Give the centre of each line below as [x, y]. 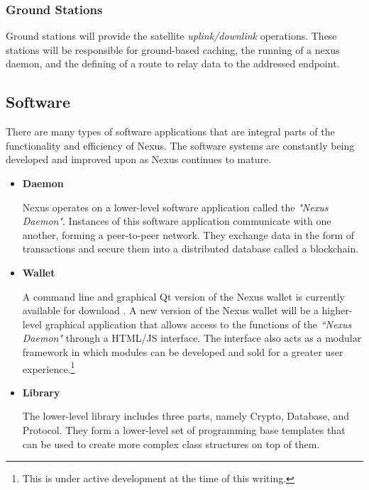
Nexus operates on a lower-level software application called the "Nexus [175, 207]
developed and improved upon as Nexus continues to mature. [139, 159]
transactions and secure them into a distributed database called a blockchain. [191, 249]
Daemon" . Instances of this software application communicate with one [177, 221]
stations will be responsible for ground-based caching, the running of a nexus [173, 49]
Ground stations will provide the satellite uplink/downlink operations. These [171, 36]
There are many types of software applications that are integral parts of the [170, 132]
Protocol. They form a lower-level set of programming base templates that [184, 429]
